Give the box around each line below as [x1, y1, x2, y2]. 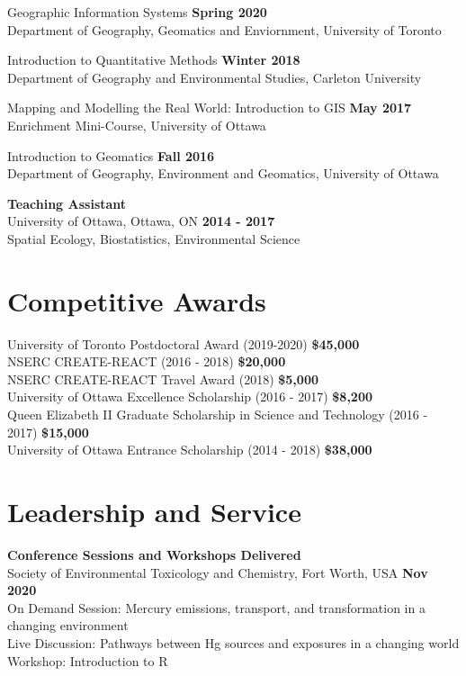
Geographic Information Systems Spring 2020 [7, 3, 267, 21]
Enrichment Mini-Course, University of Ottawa [7, 115, 266, 134]
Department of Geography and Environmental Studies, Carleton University [7, 68, 422, 86]
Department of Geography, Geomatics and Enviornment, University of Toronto [7, 20, 442, 39]
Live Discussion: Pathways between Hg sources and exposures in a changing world [7, 633, 460, 652]
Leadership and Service [7, 493, 301, 529]
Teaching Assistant [7, 194, 127, 212]
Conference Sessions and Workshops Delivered [7, 545, 301, 563]
